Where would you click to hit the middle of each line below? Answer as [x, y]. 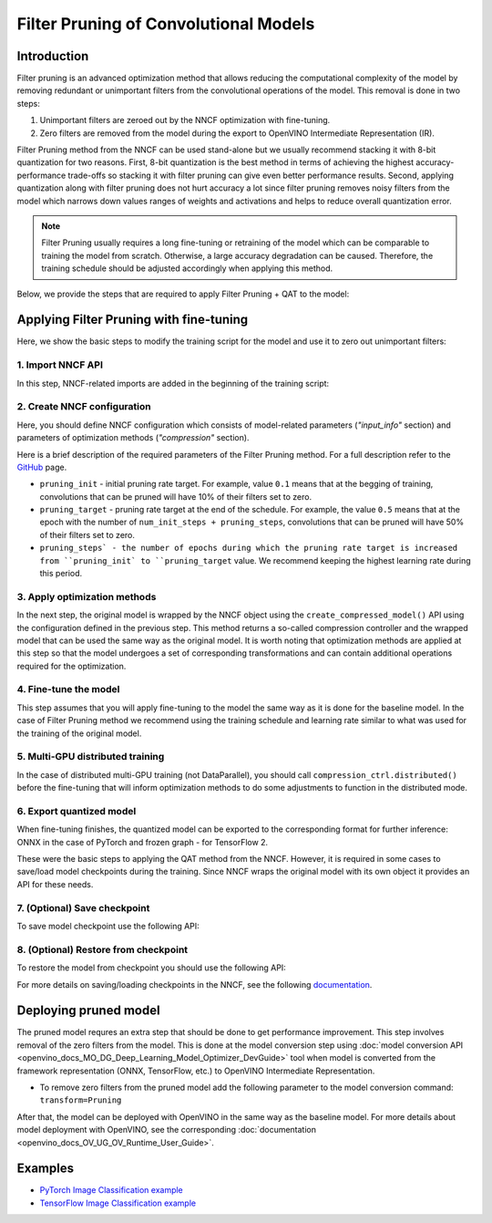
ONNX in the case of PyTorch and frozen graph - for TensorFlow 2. [143, 842]
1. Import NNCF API [60, 365]
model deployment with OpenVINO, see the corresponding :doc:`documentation [167, 1130]
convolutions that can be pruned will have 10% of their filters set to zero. [176, 496]
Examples [46, 1169]
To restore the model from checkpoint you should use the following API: [151, 968]
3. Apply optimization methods [87, 596]
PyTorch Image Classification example [112, 1190]
